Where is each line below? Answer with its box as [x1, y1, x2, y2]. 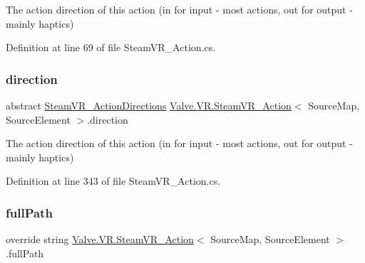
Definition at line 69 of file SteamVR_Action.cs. [6, 40, 216, 55]
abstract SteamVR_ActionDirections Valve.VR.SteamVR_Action [6, 98, 292, 112]
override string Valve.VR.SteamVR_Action [6, 232, 194, 247]
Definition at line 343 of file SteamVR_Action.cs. [6, 173, 221, 188]
